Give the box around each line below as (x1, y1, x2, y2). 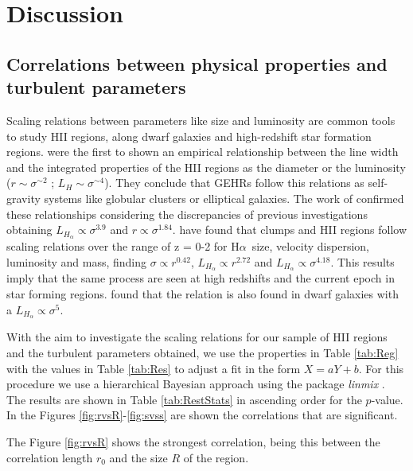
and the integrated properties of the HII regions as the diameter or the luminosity (6, 158, 406, 175)
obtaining (6, 221, 53, 238)
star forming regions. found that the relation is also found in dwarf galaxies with (6, 286, 399, 302)
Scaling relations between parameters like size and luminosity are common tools (6, 111, 395, 128)
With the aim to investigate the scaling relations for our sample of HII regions (6, 329, 388, 345)
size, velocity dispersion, (251, 237, 369, 254)
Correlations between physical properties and (6, 51, 388, 76)
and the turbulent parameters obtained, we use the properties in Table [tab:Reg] (6, 344, 399, 361)
